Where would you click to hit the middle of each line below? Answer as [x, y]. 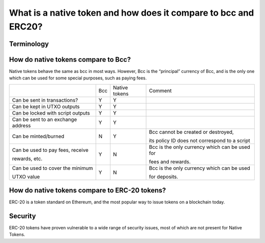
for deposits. [164, 176]
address [22, 125]
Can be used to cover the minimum [53, 168]
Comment [160, 91]
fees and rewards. [170, 162]
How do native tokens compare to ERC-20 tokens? [88, 190]
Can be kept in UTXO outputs [46, 106]
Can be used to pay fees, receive [50, 150]
